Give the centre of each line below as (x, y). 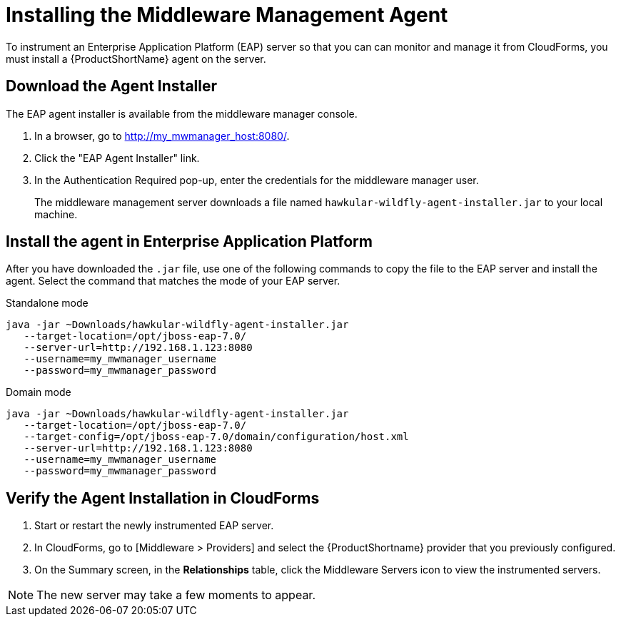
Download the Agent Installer (112, 86)
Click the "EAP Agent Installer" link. (117, 158)
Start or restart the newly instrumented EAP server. (154, 526)
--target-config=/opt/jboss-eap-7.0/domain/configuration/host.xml (216, 437)
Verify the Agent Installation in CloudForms (163, 498)
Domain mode (39, 392)
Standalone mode (47, 303)
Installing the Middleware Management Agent (227, 15)
